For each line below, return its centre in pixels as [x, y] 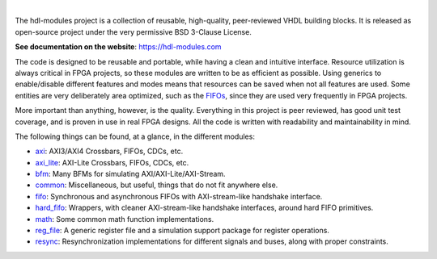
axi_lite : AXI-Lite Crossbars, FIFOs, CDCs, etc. [112, 162]
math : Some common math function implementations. [125, 219]
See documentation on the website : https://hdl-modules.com [118, 47]
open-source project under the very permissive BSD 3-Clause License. [134, 31]
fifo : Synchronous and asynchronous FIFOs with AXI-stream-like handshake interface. [179, 196]
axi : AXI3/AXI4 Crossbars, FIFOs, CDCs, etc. [109, 151]
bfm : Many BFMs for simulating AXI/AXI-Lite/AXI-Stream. [130, 174]
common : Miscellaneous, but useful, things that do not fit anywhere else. [157, 185]
